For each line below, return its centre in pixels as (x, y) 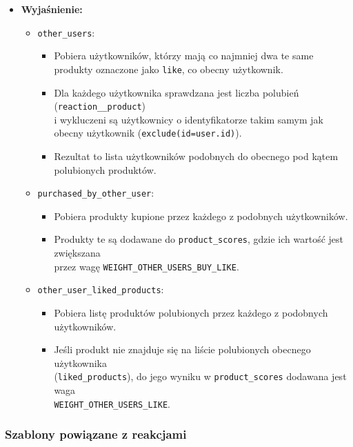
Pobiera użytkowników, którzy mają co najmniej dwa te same (184, 56)
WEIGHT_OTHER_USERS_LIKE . (112, 403)
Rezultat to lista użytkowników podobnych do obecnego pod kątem (196, 156)
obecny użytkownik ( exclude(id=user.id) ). (148, 133)
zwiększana (77, 253)
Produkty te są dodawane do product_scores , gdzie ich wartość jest (199, 239)
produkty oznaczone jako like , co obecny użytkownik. (169, 69)
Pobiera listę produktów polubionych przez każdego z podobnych (191, 312)
